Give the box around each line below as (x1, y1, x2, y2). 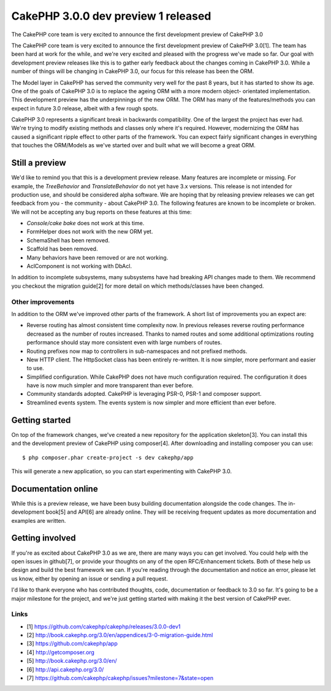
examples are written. (11, 517, 66, 524)
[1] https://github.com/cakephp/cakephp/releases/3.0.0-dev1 (26, 623, 181, 630)
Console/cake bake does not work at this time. (26, 220, 145, 227)
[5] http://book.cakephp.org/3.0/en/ (26, 657, 118, 665)
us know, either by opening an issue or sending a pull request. (11, 574, 168, 582)
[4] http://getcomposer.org (26, 648, 95, 656)
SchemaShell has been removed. (26, 236, 110, 244)
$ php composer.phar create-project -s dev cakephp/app (22, 454, 194, 461)
